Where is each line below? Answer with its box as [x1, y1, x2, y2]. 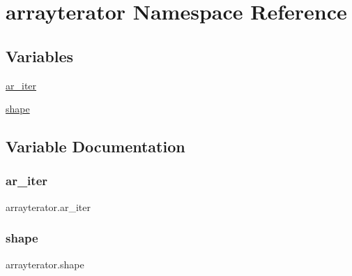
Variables [6, 45, 74, 66]
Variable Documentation [6, 136, 185, 157]
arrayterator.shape [6, 256, 84, 271]
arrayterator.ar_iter [6, 199, 91, 214]
